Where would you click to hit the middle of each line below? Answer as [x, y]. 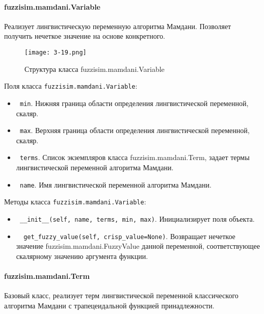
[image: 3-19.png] [56, 52]
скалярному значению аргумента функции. [82, 256]
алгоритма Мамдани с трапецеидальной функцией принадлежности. [109, 305]
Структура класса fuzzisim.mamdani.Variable [95, 69]
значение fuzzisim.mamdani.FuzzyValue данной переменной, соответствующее [138, 246]
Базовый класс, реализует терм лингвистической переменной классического [121, 295]
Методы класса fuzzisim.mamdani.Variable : [75, 202]
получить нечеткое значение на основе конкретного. [85, 36]
